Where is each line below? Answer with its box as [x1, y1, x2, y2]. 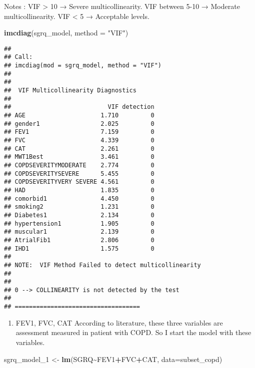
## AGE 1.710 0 [4, 112, 154, 119]
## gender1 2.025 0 [4, 120, 154, 127]
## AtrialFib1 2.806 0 [4, 236, 154, 244]
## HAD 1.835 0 [4, 186, 154, 194]
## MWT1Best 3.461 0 [4, 153, 154, 161]
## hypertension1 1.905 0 [4, 220, 154, 227]
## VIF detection [4, 103, 154, 111]
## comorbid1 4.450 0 [4, 195, 154, 202]
